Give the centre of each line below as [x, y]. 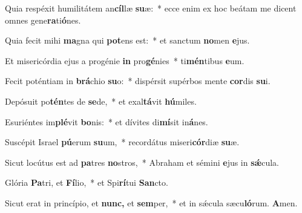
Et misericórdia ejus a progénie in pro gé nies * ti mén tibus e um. [125, 60]
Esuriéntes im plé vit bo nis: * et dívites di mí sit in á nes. [107, 121]
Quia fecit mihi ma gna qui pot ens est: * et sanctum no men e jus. [127, 40]
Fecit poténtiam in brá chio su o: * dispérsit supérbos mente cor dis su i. [138, 81]
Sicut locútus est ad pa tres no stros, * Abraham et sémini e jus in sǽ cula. [142, 162]
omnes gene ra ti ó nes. [43, 20]
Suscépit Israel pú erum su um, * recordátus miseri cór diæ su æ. [122, 142]
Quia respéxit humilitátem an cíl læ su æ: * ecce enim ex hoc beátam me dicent [151, 8]
